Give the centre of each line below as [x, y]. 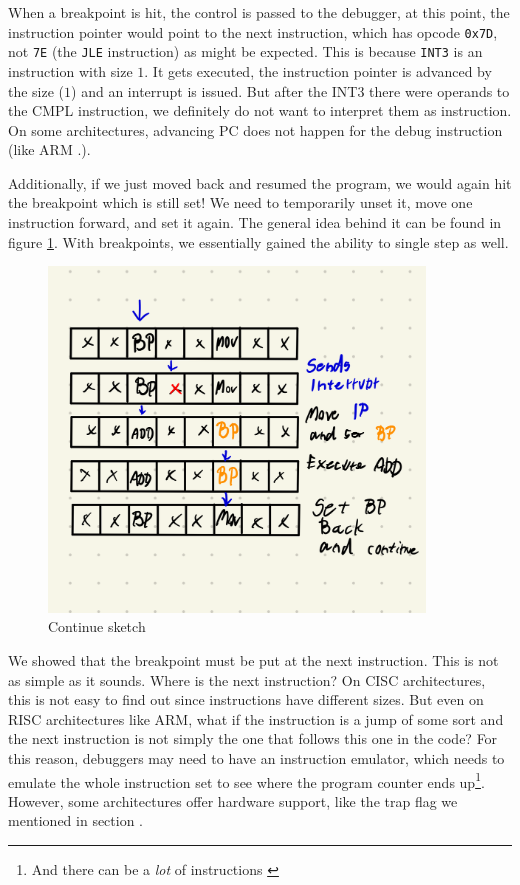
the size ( [36, 90]
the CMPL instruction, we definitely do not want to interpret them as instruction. [260, 110]
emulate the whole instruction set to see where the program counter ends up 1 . [246, 780]
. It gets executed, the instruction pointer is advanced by [318, 70]
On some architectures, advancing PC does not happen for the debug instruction [255, 129]
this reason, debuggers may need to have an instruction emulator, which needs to [256, 757]
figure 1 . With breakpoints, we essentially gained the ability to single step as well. [258, 241]
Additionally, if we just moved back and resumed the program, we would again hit [260, 182]
